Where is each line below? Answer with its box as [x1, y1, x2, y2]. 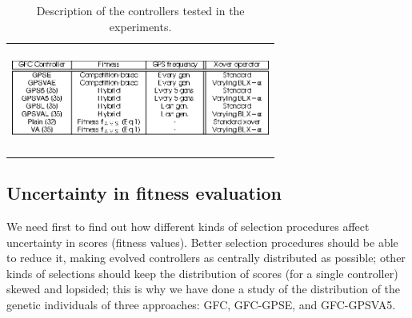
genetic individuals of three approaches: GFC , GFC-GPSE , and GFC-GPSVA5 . [6, 296, 396, 312]
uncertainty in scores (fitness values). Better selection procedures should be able [6, 233, 398, 250]
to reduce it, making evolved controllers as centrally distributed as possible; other [6, 249, 406, 266]
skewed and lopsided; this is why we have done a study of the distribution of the [6, 280, 401, 297]
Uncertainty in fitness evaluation [6, 181, 282, 205]
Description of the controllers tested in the [36, 2, 245, 18]
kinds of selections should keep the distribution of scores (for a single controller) [6, 264, 398, 281]
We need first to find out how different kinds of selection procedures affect [6, 218, 370, 235]
